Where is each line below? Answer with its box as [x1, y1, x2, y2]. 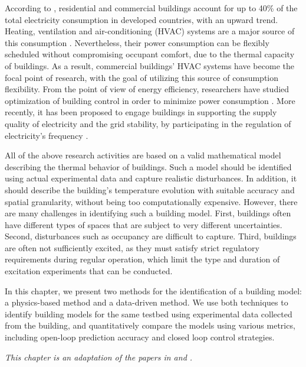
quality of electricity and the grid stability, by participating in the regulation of [5, 117, 291, 129]
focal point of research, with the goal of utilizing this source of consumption [5, 71, 279, 83]
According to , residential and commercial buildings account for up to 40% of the [5, 2, 298, 14]
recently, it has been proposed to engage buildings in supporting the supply [5, 106, 277, 118]
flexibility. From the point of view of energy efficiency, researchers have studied [5, 83, 289, 95]
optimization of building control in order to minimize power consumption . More [5, 94, 295, 106]
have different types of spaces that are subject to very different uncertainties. [5, 218, 282, 230]
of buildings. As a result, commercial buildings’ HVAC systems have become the [5, 59, 294, 72]
